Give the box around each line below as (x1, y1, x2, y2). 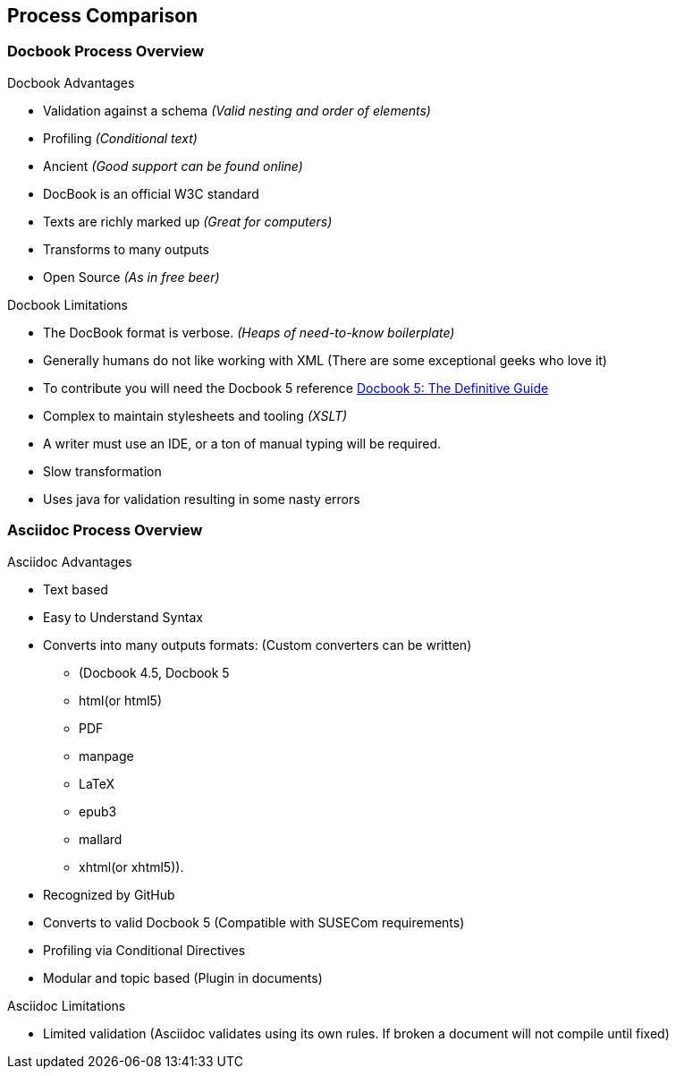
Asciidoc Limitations (7, 997, 126, 1013)
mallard (79, 831, 123, 847)
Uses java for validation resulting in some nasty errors (43, 491, 360, 507)
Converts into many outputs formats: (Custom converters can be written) (43, 636, 472, 653)
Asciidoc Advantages (7, 553, 132, 569)
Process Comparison (7, 4, 199, 27)
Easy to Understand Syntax (43, 609, 203, 625)
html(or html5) (79, 692, 162, 708)
